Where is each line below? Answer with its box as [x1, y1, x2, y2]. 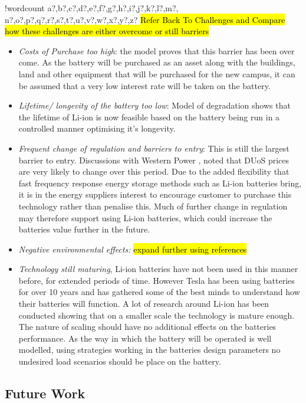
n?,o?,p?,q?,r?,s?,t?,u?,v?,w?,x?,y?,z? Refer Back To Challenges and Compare [5, 13, 285, 25]
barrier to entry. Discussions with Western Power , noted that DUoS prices [18, 153, 289, 166]
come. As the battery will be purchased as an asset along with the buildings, [18, 56, 295, 68]
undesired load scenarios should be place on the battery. [18, 355, 221, 368]
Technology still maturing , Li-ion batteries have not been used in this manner [18, 263, 298, 275]
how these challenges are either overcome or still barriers [5, 25, 209, 37]
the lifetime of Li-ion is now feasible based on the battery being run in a [18, 110, 280, 123]
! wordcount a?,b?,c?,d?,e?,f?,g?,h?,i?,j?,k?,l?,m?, [5, 2, 179, 14]
